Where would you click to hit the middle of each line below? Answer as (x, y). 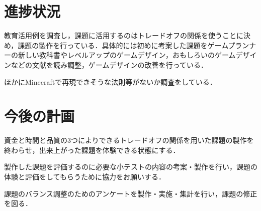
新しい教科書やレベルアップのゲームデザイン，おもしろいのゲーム (127, 55)
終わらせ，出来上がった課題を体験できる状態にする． (92, 150)
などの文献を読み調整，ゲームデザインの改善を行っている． (109, 64)
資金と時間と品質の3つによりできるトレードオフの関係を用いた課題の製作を (129, 140)
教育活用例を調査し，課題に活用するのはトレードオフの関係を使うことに (124, 35)
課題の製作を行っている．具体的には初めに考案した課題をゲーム (123, 45)
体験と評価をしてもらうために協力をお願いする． (85, 176)
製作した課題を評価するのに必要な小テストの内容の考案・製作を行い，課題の (131, 167)
